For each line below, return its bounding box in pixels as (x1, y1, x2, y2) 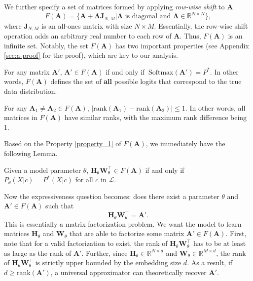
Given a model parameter (4, 164, 81, 175)
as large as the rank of (4, 247, 72, 258)
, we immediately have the (145, 138, 225, 149)
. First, (225, 228, 247, 239)
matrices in (4, 112, 37, 122)
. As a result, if (187, 257, 233, 268)
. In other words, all (185, 102, 246, 113)
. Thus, (180, 31, 201, 40)
